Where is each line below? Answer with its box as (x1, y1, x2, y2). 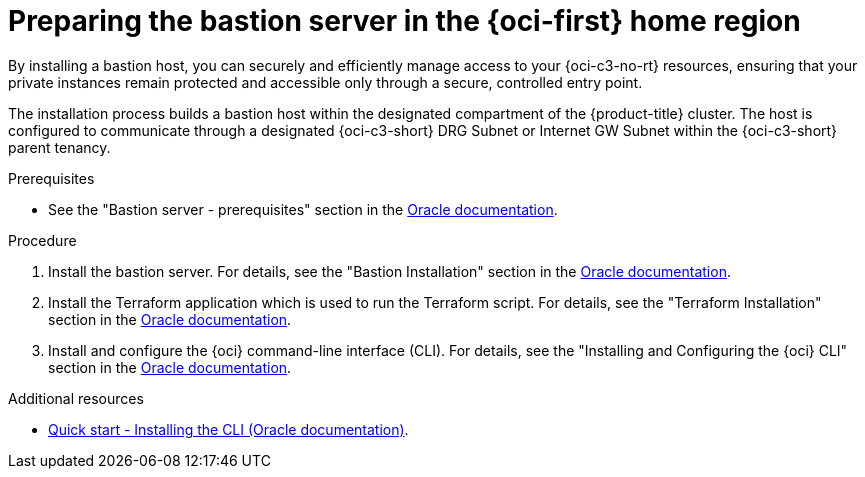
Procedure (8, 231, 77, 249)
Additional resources (8, 389, 144, 407)
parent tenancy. (8, 138, 111, 156)
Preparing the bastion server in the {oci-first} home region (8, 4, 801, 38)
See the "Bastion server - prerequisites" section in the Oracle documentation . (48, 200, 558, 218)
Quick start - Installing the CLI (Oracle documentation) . (48, 420, 409, 438)
